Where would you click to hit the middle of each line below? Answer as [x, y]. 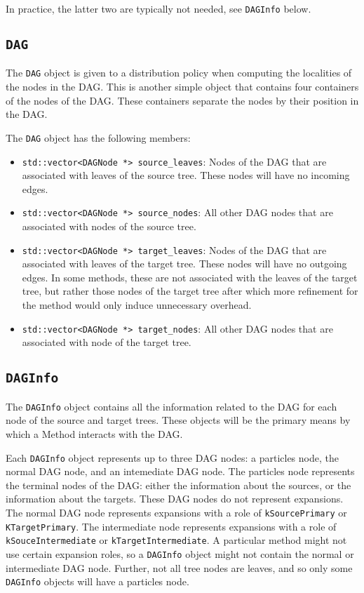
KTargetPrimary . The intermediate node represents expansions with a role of [171, 526]
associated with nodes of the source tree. [109, 226]
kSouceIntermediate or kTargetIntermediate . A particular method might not [176, 540]
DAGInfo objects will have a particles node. [97, 581]
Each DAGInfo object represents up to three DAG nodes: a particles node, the [172, 457]
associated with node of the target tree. [107, 342]
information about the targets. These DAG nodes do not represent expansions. [175, 499]
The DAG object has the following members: [98, 137]
